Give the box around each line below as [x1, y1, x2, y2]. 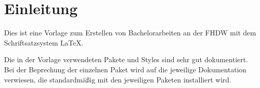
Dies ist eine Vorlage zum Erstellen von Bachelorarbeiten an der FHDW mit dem [4, 27, 256, 38]
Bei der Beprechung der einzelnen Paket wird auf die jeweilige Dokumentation [4, 64, 247, 74]
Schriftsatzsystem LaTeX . [4, 37, 84, 48]
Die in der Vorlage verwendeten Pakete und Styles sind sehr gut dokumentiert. [4, 54, 248, 65]
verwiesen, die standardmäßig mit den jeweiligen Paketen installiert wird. [4, 74, 232, 84]
